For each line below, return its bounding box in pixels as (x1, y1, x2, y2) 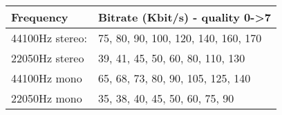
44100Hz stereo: (11, 30, 87, 46)
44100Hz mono (11, 70, 82, 86)
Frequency (11, 9, 68, 25)
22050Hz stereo (11, 50, 84, 66)
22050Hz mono (11, 90, 82, 106)
